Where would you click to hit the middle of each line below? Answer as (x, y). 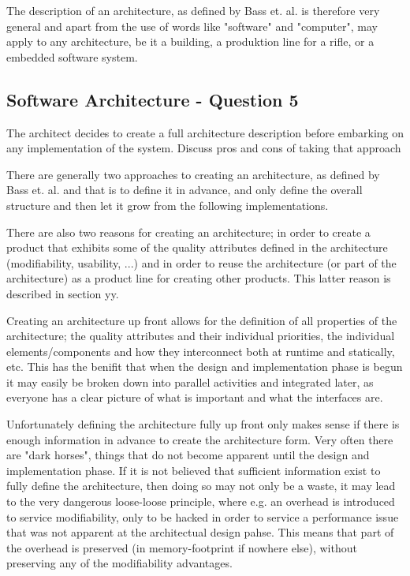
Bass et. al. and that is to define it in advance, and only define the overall (184, 190)
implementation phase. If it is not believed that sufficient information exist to (194, 470)
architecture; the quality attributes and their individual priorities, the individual (201, 336)
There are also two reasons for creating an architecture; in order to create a (188, 232)
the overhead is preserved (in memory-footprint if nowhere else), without (182, 547)
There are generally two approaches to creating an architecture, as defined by (193, 174)
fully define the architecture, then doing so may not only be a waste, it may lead (201, 486)
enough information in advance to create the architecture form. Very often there (200, 439)
